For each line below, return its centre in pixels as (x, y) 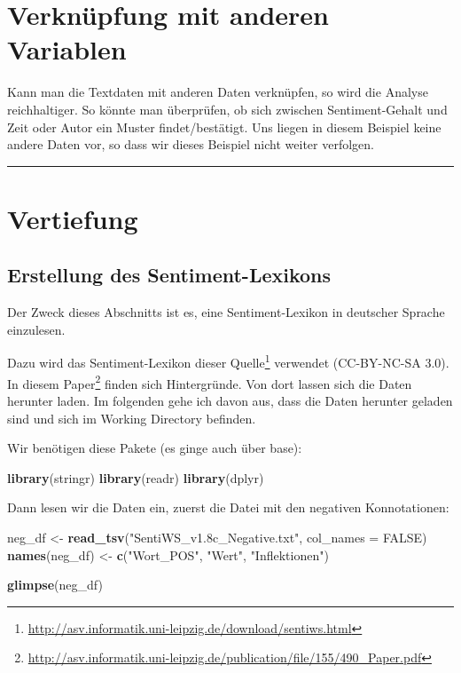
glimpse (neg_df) (55, 585)
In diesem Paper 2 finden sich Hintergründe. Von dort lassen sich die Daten (210, 382)
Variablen (67, 49)
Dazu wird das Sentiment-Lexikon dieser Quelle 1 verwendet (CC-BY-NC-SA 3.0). (228, 361)
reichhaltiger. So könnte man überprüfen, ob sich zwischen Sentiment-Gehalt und (227, 109)
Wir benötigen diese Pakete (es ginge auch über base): (155, 448)
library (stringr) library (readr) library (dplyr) (136, 477)
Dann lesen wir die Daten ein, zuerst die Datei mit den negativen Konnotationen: (228, 507)
